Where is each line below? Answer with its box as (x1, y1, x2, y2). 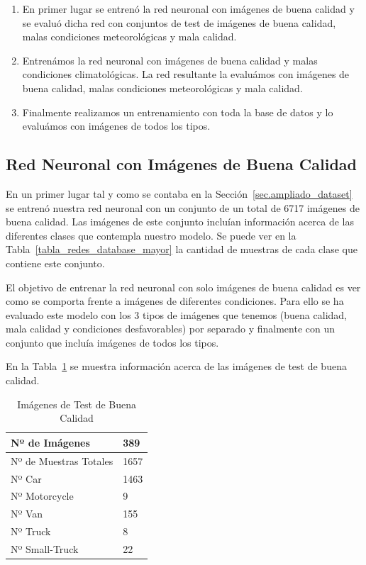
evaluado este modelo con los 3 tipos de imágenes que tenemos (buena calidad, (6, 307, 347, 322)
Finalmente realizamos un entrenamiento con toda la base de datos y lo (22, 104, 333, 119)
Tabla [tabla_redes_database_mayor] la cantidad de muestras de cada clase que (6, 242, 357, 257)
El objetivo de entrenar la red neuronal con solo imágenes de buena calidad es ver (6, 279, 361, 294)
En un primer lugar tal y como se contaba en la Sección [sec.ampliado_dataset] (6, 186, 353, 201)
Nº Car (11, 471, 42, 486)
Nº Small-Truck (11, 541, 79, 556)
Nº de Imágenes (11, 435, 90, 449)
